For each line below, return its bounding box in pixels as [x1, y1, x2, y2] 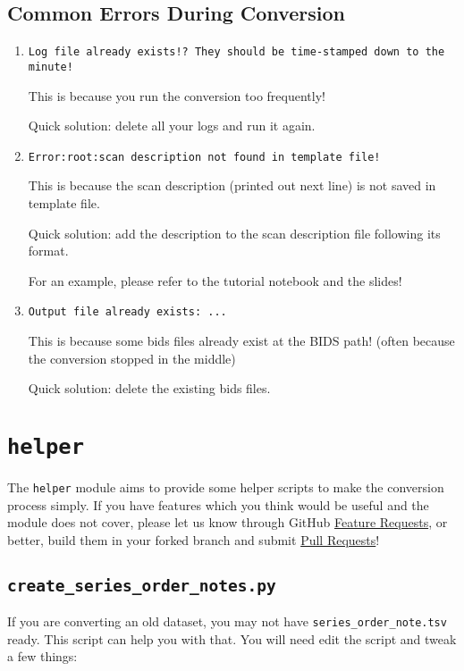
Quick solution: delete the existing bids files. [28, 379, 271, 398]
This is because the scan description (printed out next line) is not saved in [28, 176, 436, 195]
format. [28, 241, 69, 260]
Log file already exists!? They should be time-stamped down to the [28, 46, 445, 59]
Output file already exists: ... [28, 306, 227, 319]
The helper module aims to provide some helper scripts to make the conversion [7, 478, 444, 497]
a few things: [7, 647, 78, 666]
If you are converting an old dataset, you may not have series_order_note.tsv [7, 612, 447, 631]
